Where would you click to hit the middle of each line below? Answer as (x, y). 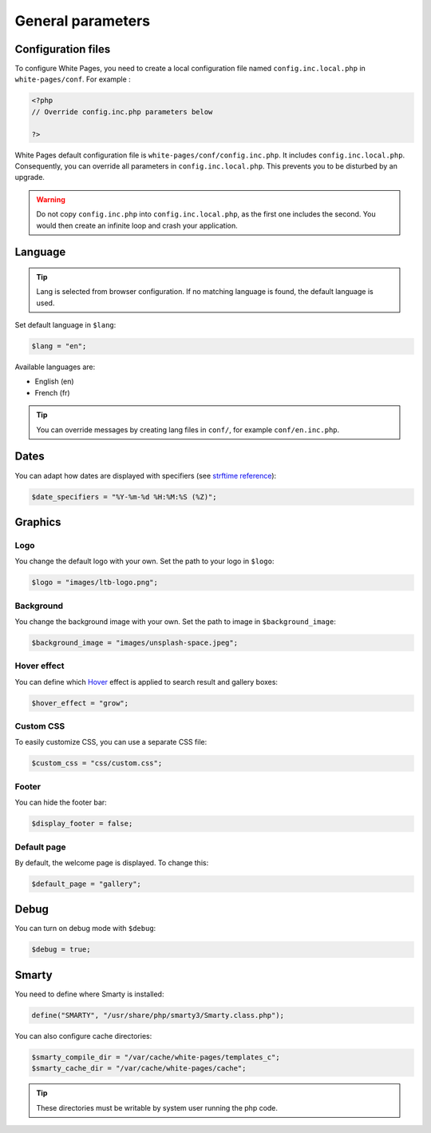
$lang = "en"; (59, 346)
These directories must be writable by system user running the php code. (157, 1107)
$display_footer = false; (82, 824)
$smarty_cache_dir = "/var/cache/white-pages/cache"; (139, 1068)
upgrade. (30, 177)
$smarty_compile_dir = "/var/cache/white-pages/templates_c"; (156, 1057)
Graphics (38, 522)
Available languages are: (55, 367)
